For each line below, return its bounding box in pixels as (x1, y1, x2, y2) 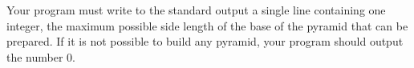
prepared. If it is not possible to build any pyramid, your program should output (6, 33, 404, 50)
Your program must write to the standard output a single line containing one (6, 2, 386, 18)
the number (6, 48, 63, 65)
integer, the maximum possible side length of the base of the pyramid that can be (6, 17, 408, 34)
